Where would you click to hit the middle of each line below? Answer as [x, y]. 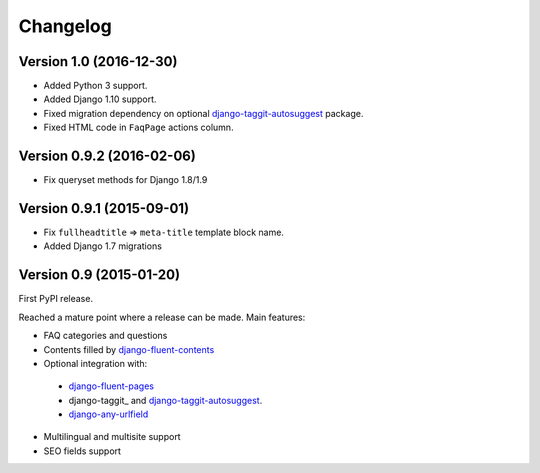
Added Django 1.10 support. [100, 99]
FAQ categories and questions [105, 336]
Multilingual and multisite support [112, 437]
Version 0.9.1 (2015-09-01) [104, 208]
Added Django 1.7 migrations [102, 246]
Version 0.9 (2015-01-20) [99, 275]
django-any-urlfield [108, 414]
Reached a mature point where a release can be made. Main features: [162, 317]
